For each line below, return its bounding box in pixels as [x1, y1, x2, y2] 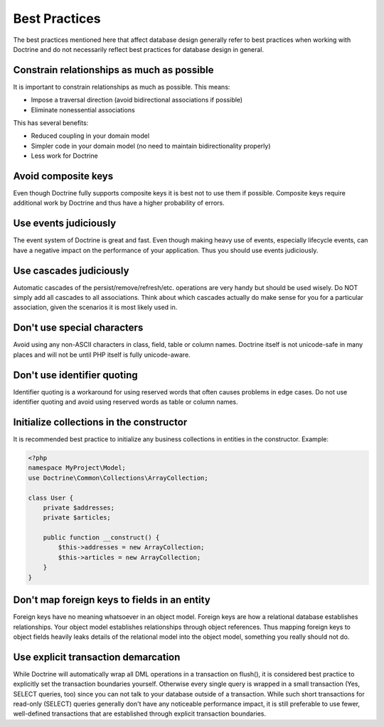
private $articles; [43, 514, 112, 522]
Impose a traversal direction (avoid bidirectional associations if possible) [31, 96, 243, 104]
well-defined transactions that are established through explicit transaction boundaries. [13, 709, 267, 718]
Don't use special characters [13, 322, 144, 334]
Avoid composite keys [13, 171, 114, 182]
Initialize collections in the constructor [13, 416, 188, 428]
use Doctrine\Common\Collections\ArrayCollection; [28, 473, 209, 482]
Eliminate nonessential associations [31, 105, 135, 114]
